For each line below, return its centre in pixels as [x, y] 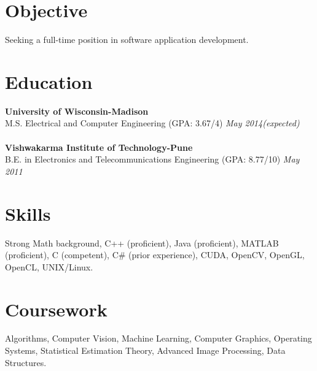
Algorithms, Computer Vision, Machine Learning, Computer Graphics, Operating [158, 338]
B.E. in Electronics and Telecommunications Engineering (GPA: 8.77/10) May [152, 159]
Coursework [56, 309]
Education [49, 81]
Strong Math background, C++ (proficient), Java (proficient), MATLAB [142, 243]
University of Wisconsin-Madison [77, 111]
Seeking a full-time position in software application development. [127, 40]
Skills [28, 213]
